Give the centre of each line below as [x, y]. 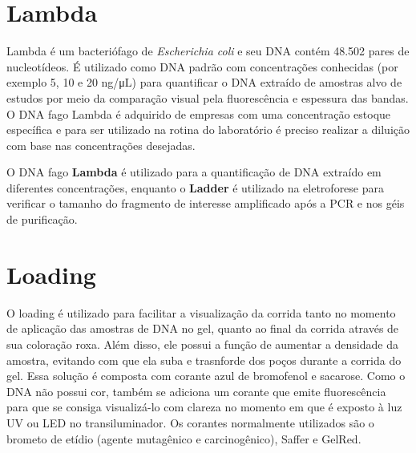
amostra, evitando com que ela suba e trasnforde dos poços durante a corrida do [204, 360]
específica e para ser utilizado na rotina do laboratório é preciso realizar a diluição [208, 129]
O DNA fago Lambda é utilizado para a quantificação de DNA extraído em [194, 172]
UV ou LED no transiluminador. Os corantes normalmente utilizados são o [190, 422]
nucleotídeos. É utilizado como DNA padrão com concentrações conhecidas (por [202, 66]
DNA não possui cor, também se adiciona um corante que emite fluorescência [196, 391]
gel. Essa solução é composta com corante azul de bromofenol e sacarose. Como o [206, 376]
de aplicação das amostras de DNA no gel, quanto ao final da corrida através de [203, 328]
